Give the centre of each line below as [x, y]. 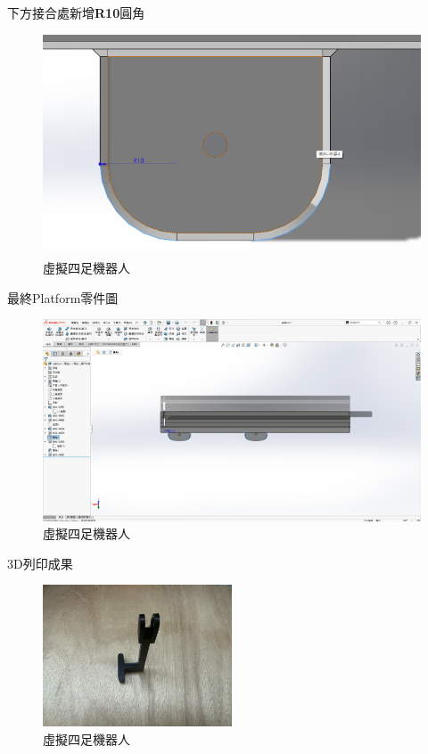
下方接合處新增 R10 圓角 [76, 12]
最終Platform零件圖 [63, 297]
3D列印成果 [40, 563]
